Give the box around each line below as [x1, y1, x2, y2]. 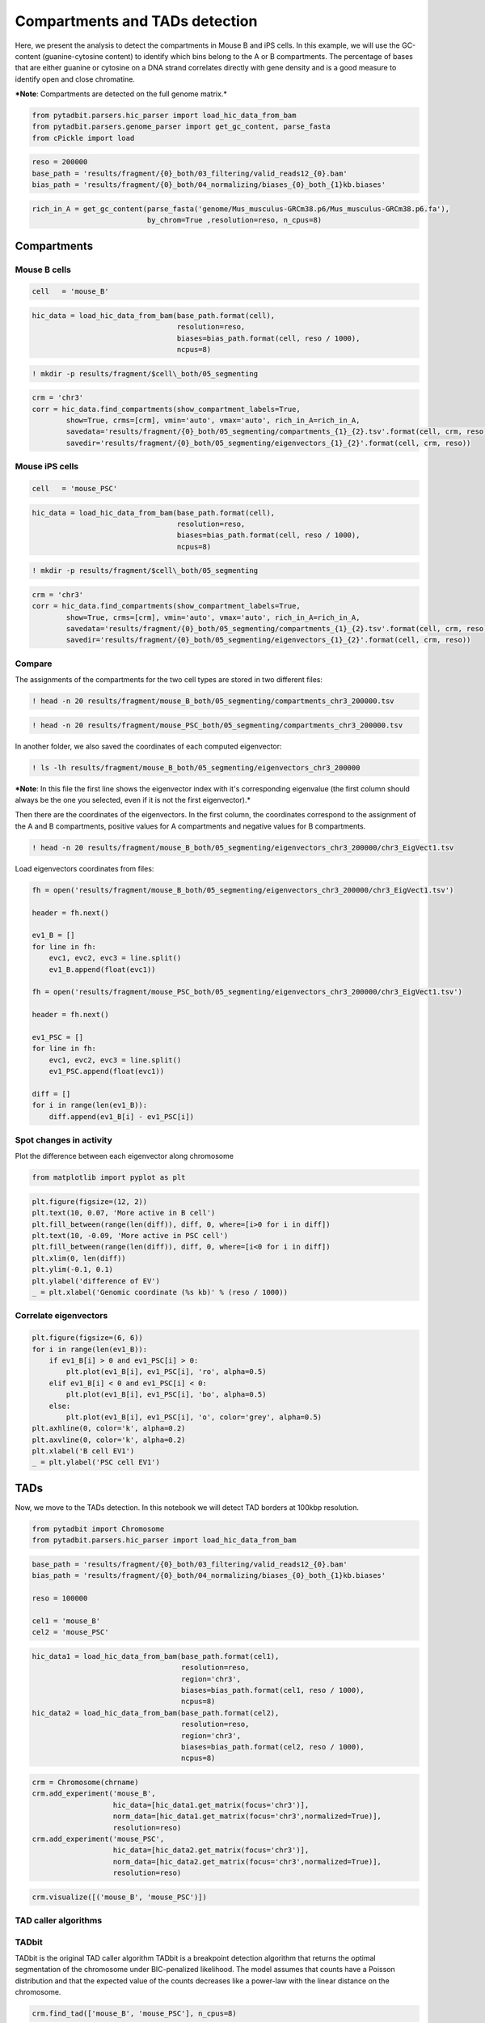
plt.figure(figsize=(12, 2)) [32, 1197, 148, 1206]
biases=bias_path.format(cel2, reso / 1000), [180, 1742, 365, 1751]
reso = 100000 [32, 1594, 88, 1603]
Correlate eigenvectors [15, 1310, 108, 1321]
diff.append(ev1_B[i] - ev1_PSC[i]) [48, 1112, 194, 1121]
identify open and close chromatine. [15, 74, 135, 84]
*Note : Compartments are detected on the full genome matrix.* [15, 89, 228, 99]
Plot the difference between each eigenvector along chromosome [15, 1151, 234, 1161]
